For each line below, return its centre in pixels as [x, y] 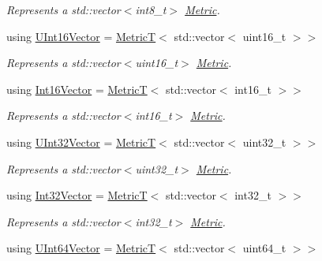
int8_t [151, 9]
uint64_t [264, 248]
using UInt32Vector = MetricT [81, 142]
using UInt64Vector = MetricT [81, 248]
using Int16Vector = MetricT [77, 89]
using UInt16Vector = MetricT [81, 36]
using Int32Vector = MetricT [77, 195]
